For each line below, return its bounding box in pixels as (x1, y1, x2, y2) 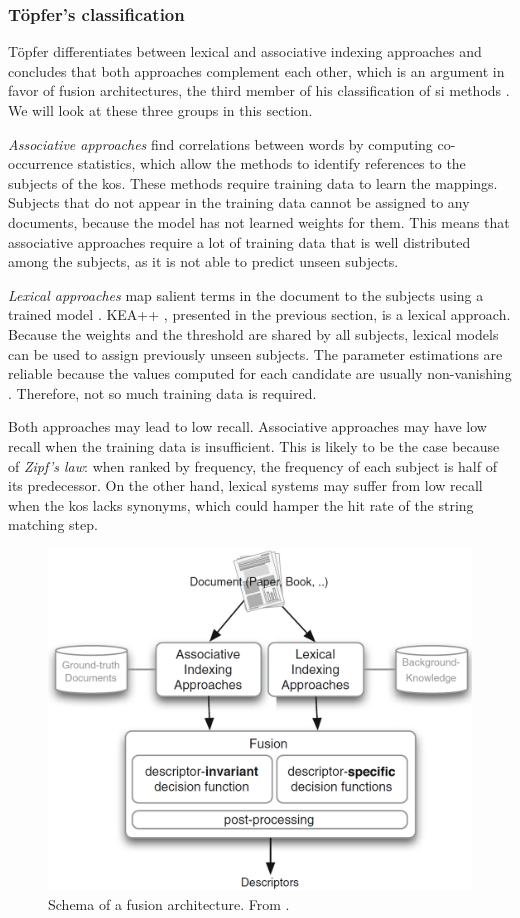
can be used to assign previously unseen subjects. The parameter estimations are (8, 343, 503, 364)
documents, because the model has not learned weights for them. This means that (8, 211, 510, 232)
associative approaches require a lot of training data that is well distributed (8, 231, 471, 252)
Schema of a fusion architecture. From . (48, 893, 290, 914)
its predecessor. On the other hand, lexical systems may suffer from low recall (8, 475, 483, 496)
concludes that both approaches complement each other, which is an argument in (8, 60, 505, 81)
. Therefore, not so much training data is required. (8, 382, 317, 403)
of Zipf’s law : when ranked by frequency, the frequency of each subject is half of (8, 455, 497, 476)
